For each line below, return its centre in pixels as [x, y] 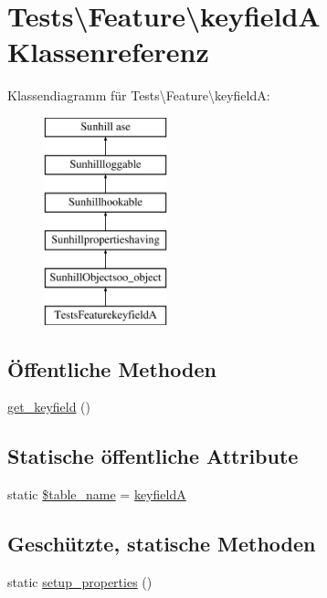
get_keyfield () [49, 407]
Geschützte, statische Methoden [162, 544]
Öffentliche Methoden [112, 368]
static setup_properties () [80, 582]
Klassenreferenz [108, 52]
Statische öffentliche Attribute [153, 456]
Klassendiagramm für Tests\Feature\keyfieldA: [139, 95]
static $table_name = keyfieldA [97, 494]
